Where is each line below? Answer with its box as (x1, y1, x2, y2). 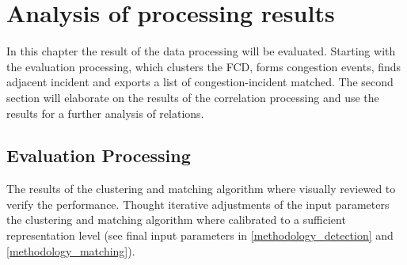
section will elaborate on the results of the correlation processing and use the (6, 89, 379, 105)
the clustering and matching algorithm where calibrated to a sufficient (6, 211, 346, 228)
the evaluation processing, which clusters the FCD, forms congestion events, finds (6, 58, 401, 74)
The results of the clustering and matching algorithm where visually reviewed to (6, 180, 396, 197)
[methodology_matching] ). (6, 242, 135, 259)
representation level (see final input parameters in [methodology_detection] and (6, 227, 394, 244)
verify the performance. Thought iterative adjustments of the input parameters (6, 195, 390, 212)
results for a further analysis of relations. (6, 104, 204, 121)
